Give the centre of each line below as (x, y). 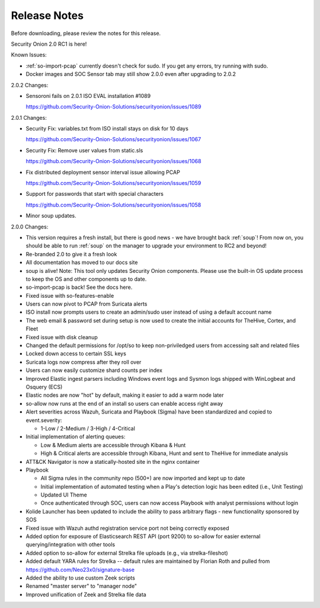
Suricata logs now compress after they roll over (84, 362)
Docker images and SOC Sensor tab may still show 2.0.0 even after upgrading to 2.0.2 (131, 74)
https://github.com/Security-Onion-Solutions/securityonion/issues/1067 (113, 139)
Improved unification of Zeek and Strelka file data (86, 594)
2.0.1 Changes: (29, 117)
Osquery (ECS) (44, 387)
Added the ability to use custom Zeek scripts (81, 578)
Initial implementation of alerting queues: (76, 437)
